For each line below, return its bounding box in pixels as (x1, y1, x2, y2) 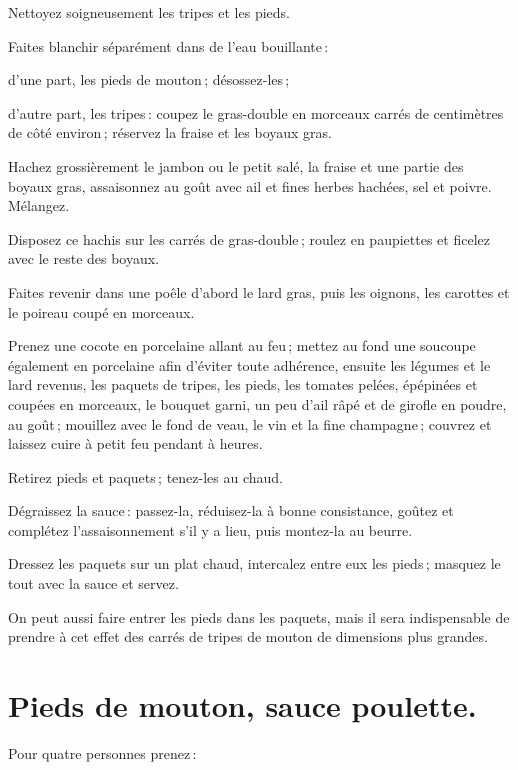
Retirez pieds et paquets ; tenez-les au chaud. (8, 466, 283, 487)
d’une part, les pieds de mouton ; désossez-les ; (8, 69, 290, 90)
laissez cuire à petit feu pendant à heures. (8, 433, 263, 454)
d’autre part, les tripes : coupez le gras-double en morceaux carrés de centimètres (8, 102, 504, 123)
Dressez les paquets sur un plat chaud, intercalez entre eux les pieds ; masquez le (8, 553, 501, 574)
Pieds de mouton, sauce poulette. (8, 685, 477, 726)
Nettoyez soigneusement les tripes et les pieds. (8, 2, 290, 22)
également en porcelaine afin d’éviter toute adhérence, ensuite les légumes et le (8, 354, 491, 375)
